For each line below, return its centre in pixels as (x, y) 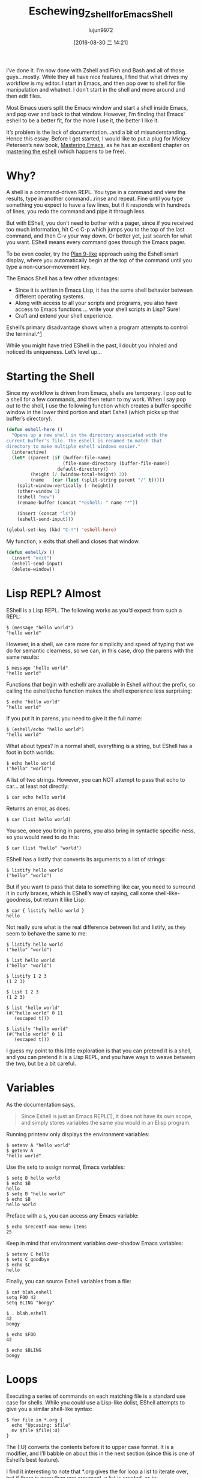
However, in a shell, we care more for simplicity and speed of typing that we (100, 644)
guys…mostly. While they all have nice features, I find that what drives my (97, 77)
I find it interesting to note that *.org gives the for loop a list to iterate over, (97, 1471)
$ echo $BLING (24, 1350)
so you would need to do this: (43, 837)
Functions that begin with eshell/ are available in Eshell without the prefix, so (101, 684)
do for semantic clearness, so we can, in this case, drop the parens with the (100, 650)
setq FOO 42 (21, 1297)
